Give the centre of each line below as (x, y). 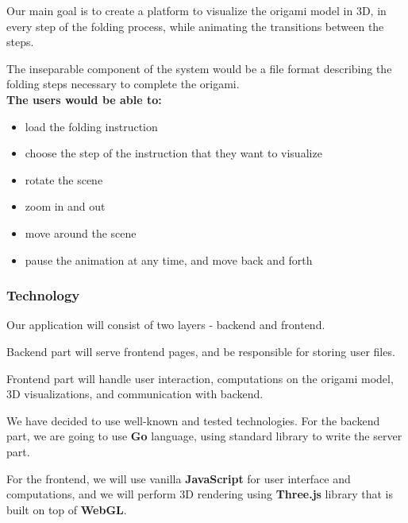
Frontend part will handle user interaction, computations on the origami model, (200, 378)
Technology (43, 295)
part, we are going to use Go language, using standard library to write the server (204, 436)
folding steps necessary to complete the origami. (123, 84)
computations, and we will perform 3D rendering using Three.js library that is (200, 494)
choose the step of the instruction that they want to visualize (173, 153)
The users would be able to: (84, 99)
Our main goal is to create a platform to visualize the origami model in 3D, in (196, 10)
